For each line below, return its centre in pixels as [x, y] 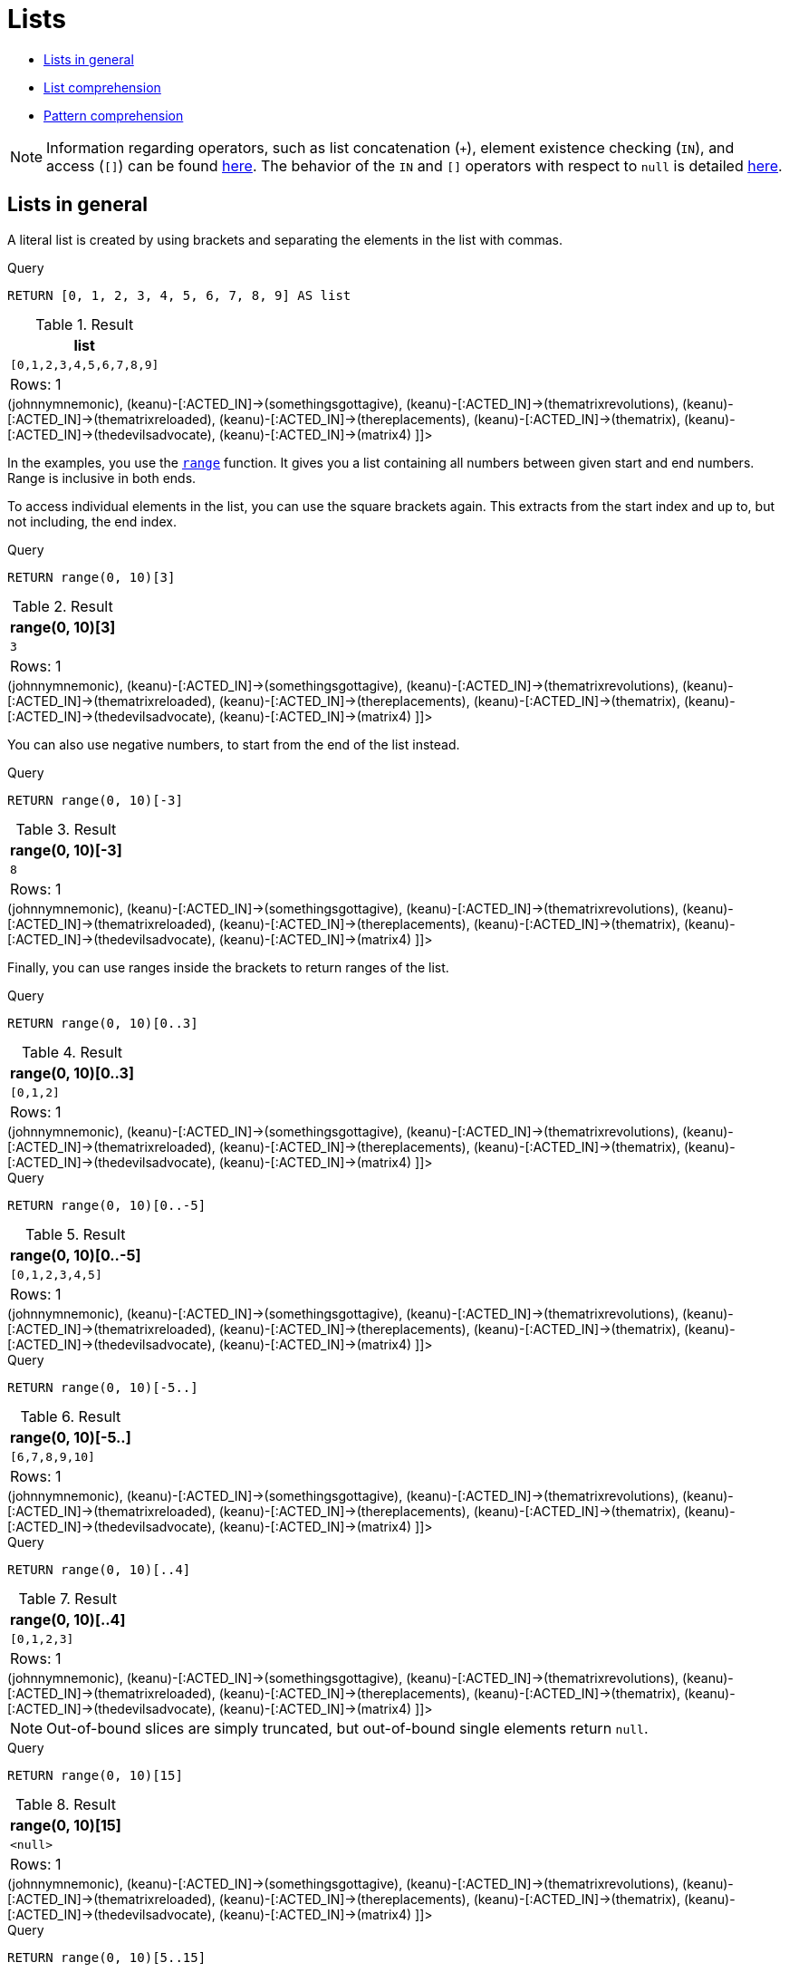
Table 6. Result [71, 1416]
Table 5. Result [75, 1234]
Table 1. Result [85, 324]
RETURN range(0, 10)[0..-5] [107, 1205]
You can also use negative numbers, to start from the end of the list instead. [234, 744]
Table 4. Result [72, 1052]
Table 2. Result [63, 606]
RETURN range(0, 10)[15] [95, 1775]
